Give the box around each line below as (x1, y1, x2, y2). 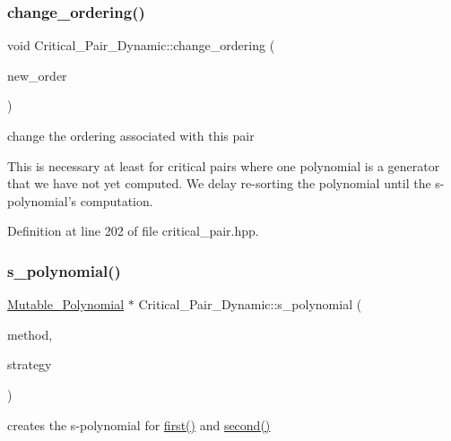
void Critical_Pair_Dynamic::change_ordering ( (7, 36, 275, 55)
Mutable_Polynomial (7, 295, 125, 314)
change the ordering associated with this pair (7, 126, 255, 144)
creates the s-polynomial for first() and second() (7, 415, 271, 434)
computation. (80, 191, 153, 210)
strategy (7, 355, 52, 374)
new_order (7, 65, 67, 84)
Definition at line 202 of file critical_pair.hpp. (7, 221, 259, 240)
